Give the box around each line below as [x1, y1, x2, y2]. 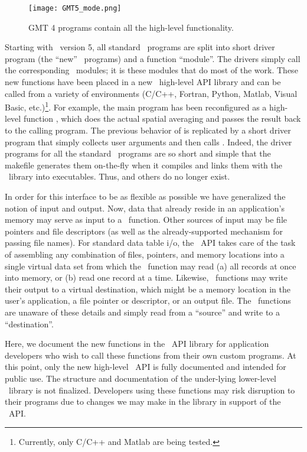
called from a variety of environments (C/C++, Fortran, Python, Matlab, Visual [5, 87, 298, 99]
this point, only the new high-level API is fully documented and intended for [5, 360, 286, 373]
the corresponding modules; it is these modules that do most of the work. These [5, 64, 298, 76]
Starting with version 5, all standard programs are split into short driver [5, 41, 275, 53]
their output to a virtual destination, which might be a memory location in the [5, 282, 291, 295]
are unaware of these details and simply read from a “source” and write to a [5, 305, 280, 318]
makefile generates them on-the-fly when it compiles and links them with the [5, 158, 283, 171]
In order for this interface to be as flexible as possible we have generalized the [5, 190, 286, 203]
